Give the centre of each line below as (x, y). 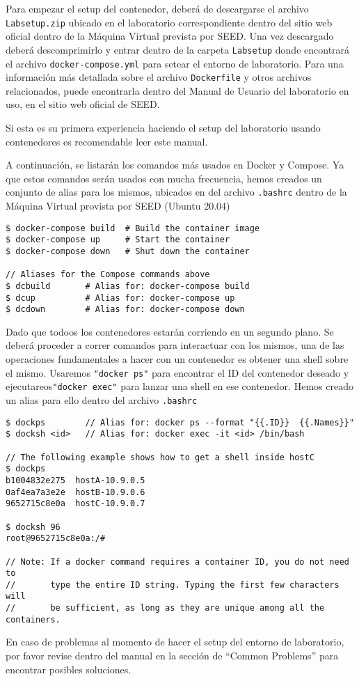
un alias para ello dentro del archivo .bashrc (102, 399)
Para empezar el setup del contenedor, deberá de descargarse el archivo (157, 8)
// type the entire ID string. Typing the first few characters (173, 585)
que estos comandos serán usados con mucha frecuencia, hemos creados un (164, 178)
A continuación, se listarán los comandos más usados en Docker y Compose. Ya (175, 165)
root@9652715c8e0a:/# (56, 539)
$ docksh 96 (33, 527)
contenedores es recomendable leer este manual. (107, 141)
